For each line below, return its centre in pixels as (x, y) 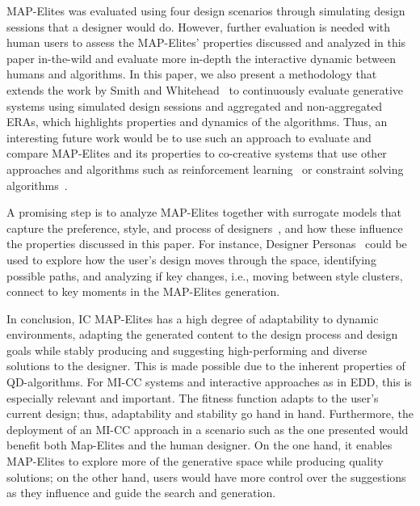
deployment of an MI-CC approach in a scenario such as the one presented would (208, 429)
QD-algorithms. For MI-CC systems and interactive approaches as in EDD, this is (209, 382)
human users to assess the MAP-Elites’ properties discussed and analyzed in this (206, 42)
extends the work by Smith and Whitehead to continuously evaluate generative (205, 89)
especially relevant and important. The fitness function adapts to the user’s (193, 397)
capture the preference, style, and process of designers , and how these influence (205, 228)
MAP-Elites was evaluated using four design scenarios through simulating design (206, 11)
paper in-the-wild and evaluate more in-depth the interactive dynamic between (201, 58)
